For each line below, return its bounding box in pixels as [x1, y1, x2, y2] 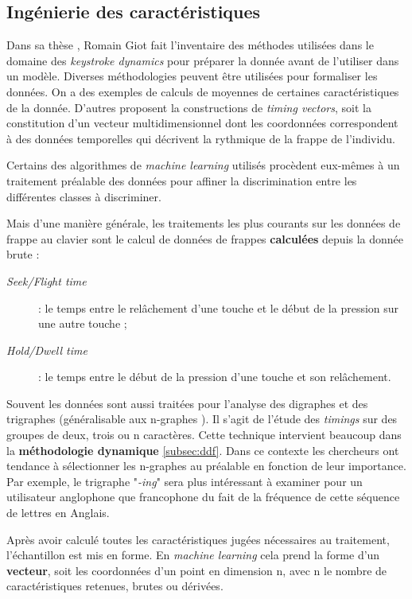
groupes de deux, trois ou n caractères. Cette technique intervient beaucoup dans [6, 426, 402, 443]
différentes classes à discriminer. [6, 188, 161, 204]
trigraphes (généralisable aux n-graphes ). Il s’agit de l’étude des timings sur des [6, 410, 398, 427]
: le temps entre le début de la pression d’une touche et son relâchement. [38, 368, 391, 385]
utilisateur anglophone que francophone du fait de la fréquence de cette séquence [6, 488, 400, 505]
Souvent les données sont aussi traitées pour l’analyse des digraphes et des [6, 395, 368, 411]
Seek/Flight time [6, 272, 87, 289]
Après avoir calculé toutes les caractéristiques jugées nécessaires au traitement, [6, 531, 390, 547]
